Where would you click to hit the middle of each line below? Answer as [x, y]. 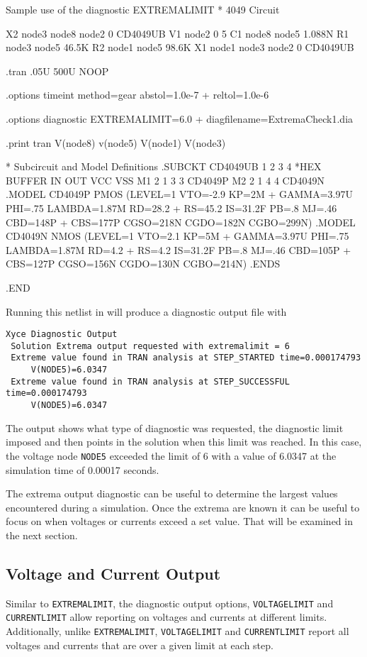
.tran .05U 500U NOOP [57, 71]
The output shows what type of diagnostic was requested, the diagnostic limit [175, 427]
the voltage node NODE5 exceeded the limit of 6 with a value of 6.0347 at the [171, 455]
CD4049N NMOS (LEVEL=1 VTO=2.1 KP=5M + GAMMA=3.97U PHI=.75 [177, 236]
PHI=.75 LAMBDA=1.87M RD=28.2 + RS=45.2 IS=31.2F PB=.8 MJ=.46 [171, 208]
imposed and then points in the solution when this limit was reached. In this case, [184, 442]
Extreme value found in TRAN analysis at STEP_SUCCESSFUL [150, 381]
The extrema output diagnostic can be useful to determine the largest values [172, 493]
